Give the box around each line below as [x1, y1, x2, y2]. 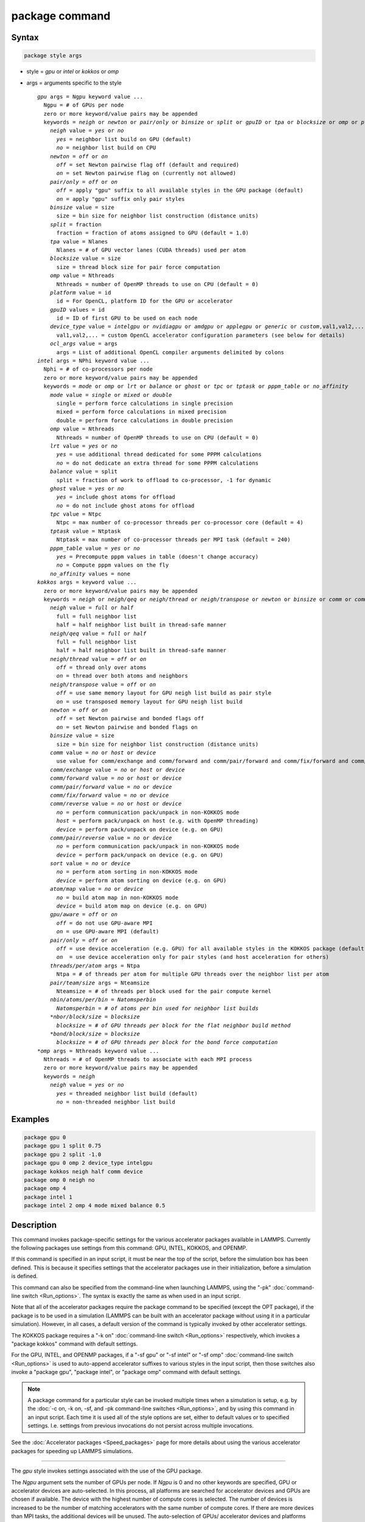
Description [11, 1219, 57, 1230]
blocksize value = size [49, 255, 121, 262]
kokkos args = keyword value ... [37, 579, 137, 586]
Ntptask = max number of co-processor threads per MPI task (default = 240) [56, 536, 291, 543]
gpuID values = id [49, 306, 105, 313]
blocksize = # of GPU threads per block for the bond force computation [56, 1039, 278, 1046]
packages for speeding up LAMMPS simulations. [11, 1447, 133, 1454]
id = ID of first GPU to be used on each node [56, 315, 198, 322]
